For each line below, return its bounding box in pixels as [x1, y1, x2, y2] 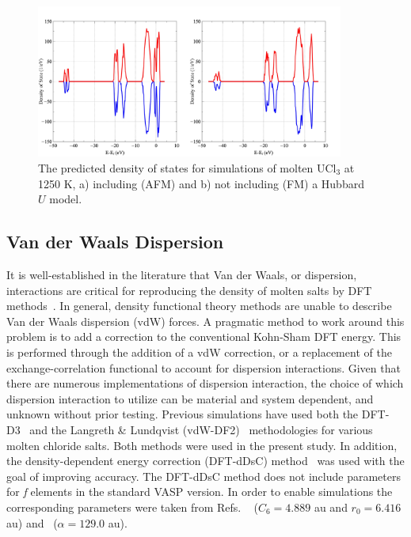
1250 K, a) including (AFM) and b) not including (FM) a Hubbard [38, 175, 364, 191]
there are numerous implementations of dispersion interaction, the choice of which [6, 375, 404, 391]
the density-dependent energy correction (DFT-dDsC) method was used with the [6, 452, 405, 469]
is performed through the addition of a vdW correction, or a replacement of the [6, 343, 392, 360]
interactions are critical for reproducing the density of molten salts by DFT [6, 282, 372, 298]
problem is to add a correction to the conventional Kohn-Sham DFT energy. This [6, 328, 401, 345]
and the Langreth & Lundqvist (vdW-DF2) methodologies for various [29, 421, 373, 437]
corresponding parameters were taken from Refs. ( [6, 498, 258, 515]
